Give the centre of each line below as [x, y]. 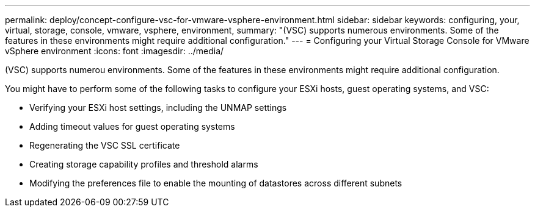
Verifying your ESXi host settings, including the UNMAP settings [158, 108]
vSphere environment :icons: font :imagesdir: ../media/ [115, 51]
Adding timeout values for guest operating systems [132, 126]
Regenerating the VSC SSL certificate [105, 145]
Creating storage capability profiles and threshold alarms [144, 164]
